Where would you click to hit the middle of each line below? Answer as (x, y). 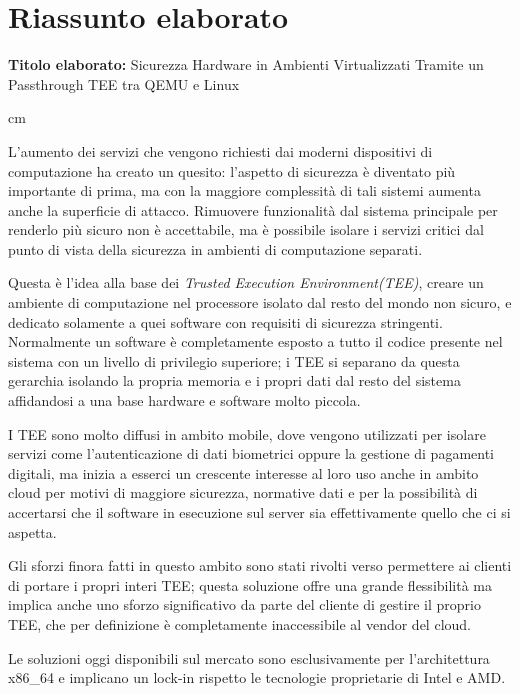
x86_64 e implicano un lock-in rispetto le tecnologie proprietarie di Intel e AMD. (257, 677)
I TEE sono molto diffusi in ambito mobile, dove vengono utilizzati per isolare (247, 433)
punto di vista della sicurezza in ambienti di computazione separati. (215, 248)
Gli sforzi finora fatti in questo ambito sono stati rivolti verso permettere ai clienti (260, 565)
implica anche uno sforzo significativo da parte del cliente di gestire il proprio (244, 604)
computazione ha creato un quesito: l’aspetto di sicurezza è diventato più (232, 170)
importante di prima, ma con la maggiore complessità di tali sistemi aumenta (244, 190)
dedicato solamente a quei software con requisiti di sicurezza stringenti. (225, 321)
